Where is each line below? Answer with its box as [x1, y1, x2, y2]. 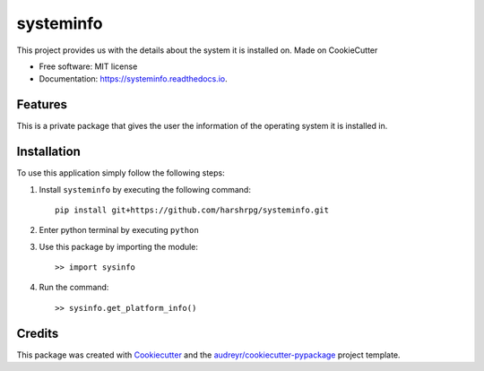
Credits [16, 325, 59, 341]
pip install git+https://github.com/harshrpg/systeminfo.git [55, 204, 329, 215]
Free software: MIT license [39, 61, 138, 72]
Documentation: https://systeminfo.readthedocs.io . [39, 73, 228, 84]
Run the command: [39, 282, 109, 293]
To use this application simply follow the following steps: [16, 168, 226, 178]
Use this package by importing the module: [39, 241, 199, 252]
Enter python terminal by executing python [39, 225, 199, 236]
